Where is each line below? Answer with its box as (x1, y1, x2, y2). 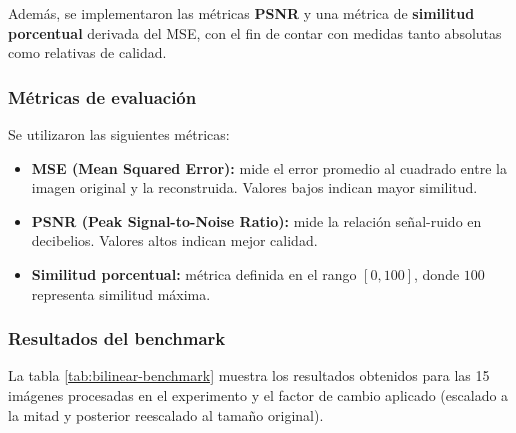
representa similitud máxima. (31, 283, 211, 304)
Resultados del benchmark (8, 326, 226, 351)
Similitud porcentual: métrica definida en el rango (31, 263, 357, 284)
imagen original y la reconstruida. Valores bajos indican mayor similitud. (31, 177, 478, 198)
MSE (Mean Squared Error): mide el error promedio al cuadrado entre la (31, 157, 507, 178)
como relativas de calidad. (8, 42, 167, 63)
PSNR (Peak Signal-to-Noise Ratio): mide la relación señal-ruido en (31, 210, 482, 231)
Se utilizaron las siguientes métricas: (8, 124, 230, 144)
